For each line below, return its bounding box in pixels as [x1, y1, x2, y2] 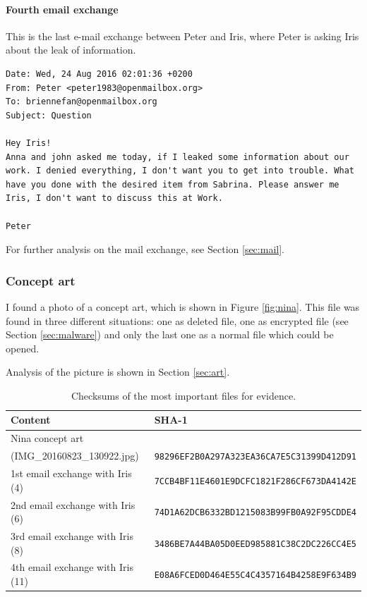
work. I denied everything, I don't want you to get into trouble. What [6, 166, 354, 176]
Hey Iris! [6, 137, 52, 148]
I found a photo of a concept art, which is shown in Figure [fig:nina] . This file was [6, 299, 360, 314]
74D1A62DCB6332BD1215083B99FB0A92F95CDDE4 [154, 507, 356, 518]
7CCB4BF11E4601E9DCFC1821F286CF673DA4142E [154, 476, 356, 486]
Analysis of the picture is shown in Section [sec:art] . [6, 364, 230, 379]
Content [11, 412, 51, 427]
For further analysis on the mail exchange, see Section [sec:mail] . [6, 242, 284, 257]
